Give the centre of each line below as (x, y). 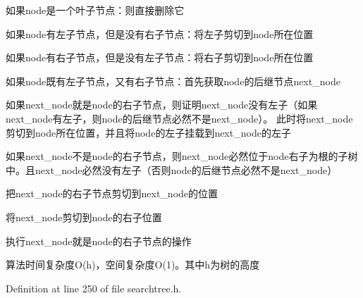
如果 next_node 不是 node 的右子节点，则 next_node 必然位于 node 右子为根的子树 (182, 156)
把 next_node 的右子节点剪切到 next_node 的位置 (112, 193)
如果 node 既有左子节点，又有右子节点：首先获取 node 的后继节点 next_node (173, 81)
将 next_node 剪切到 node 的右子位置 (84, 217)
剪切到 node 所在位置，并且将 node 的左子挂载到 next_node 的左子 (148, 132)
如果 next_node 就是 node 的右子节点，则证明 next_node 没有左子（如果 (162, 105)
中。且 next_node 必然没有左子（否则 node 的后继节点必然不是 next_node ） (172, 169)
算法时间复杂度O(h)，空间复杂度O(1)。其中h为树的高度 (133, 265)
